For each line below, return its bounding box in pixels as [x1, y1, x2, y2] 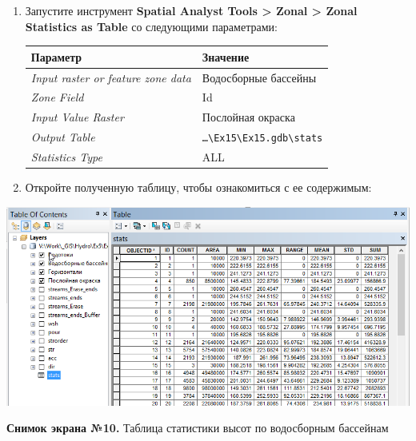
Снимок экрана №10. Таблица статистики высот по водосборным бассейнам [6, 419, 389, 436]
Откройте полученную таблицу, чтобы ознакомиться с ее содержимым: [25, 179, 372, 196]
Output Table [30, 129, 95, 145]
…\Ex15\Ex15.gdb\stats [202, 133, 323, 145]
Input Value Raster [30, 109, 124, 125]
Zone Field [30, 89, 84, 105]
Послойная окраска [202, 109, 295, 125]
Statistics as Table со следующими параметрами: [25, 18, 278, 34]
